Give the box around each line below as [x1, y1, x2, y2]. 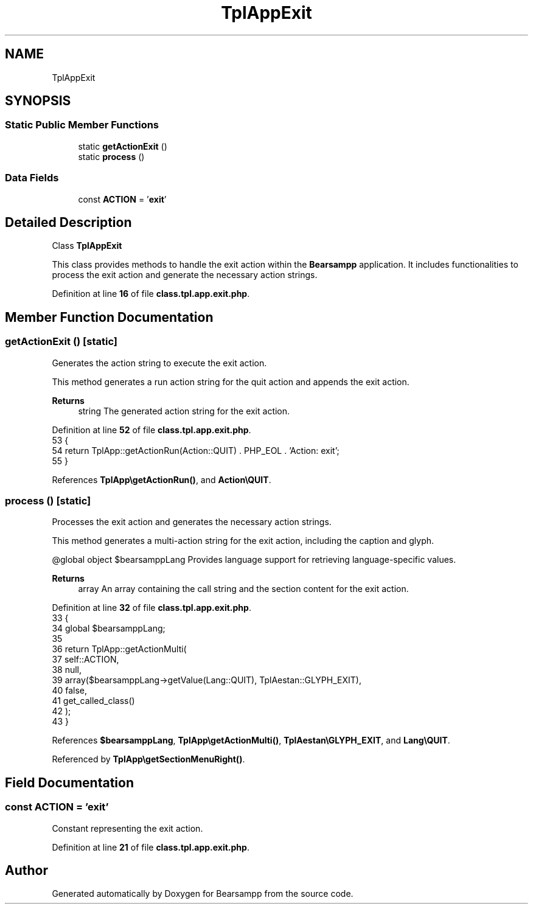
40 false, [52, 685, 88, 696]
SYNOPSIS [5, 93, 71, 109]
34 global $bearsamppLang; [52, 623, 165, 634]
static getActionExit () [78, 141, 167, 151]
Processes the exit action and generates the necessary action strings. [52, 517, 332, 528]
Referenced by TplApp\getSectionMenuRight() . [52, 754, 245, 765]
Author [5, 863, 48, 879]
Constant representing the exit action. [52, 823, 203, 834]
